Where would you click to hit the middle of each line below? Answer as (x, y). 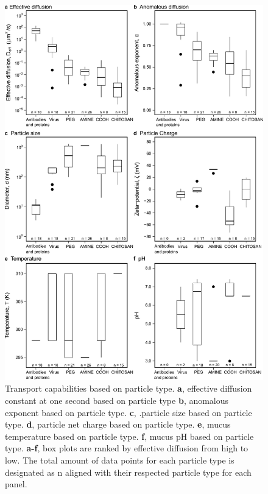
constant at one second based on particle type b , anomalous (117, 400)
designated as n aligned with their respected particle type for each (128, 472)
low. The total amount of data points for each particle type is (120, 460)
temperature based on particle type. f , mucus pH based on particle (129, 436)
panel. (16, 484)
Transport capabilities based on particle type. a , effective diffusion (129, 388)
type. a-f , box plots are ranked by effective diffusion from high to (127, 448)
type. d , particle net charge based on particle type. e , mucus (118, 424)
